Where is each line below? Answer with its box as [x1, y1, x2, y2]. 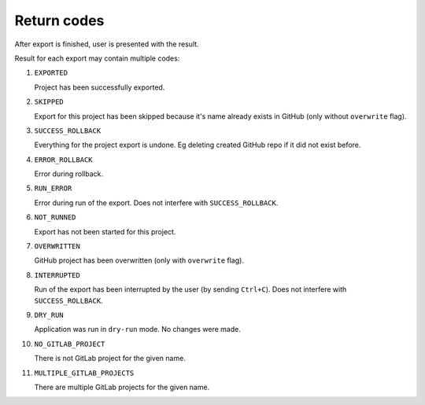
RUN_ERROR [34, 184, 72, 193]
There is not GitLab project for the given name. [34, 354, 187, 363]
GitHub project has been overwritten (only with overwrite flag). [34, 256, 244, 265]
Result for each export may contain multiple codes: [14, 53, 180, 63]
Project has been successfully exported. [34, 83, 165, 92]
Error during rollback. [34, 169, 104, 179]
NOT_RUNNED [34, 213, 76, 222]
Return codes [14, 12, 105, 29]
